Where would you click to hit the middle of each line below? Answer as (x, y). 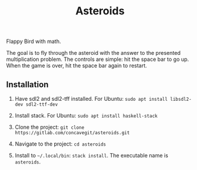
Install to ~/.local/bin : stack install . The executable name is (91, 155)
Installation (27, 84)
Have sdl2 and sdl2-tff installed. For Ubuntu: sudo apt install (91, 99)
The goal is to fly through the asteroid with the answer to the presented (93, 53)
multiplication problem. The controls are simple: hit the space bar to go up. (98, 59)
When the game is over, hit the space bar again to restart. (77, 66)
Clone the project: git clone (49, 127)
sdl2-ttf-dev (42, 104)
